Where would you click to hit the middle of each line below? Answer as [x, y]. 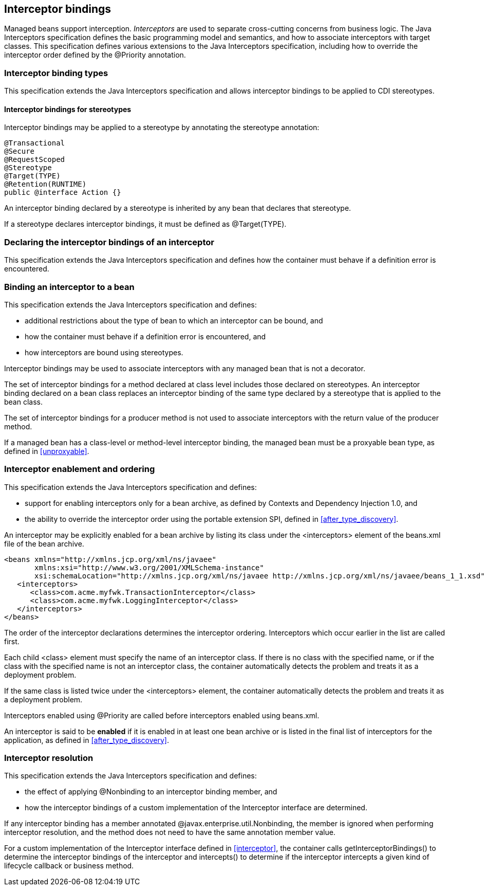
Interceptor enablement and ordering [80, 469]
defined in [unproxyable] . [47, 451]
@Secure [20, 151]
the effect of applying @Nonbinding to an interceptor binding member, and [151, 792]
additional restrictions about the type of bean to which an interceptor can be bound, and [174, 320]
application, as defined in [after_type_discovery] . [87, 740]
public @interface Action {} [63, 193]
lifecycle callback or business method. [69, 866]
